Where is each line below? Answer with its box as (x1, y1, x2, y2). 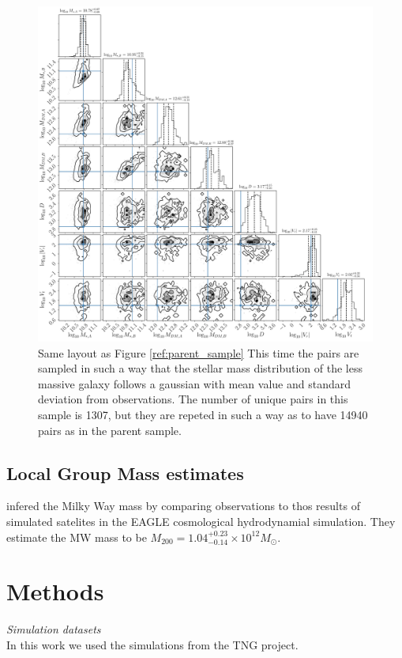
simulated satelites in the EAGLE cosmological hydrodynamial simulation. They (6, 512, 396, 529)
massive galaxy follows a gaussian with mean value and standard (38, 375, 351, 391)
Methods (6, 575, 104, 607)
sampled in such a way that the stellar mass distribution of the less (38, 360, 363, 376)
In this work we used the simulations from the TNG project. (6, 636, 299, 652)
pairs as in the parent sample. (38, 422, 182, 438)
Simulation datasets (6, 621, 101, 637)
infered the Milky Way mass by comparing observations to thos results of (6, 497, 360, 514)
